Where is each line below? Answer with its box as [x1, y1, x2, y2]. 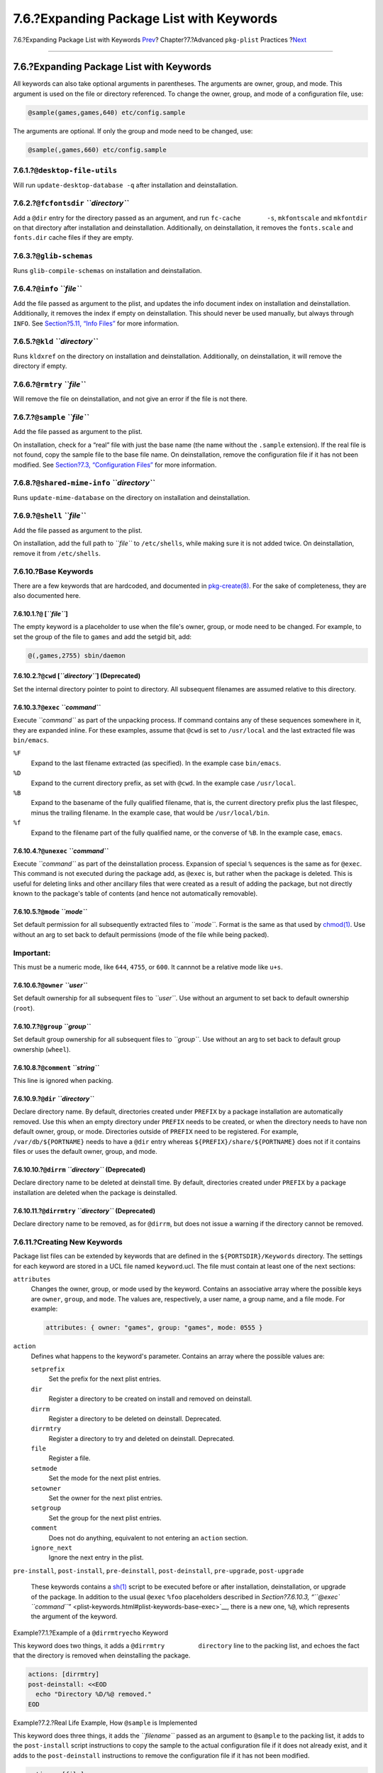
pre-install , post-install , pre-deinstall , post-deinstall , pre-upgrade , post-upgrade [13, 1566, 304, 1574]
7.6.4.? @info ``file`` [13, 284, 82, 294]
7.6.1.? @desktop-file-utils [13, 165, 117, 175]
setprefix [30, 1365, 65, 1373]
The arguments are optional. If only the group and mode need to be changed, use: [13, 126, 253, 135]
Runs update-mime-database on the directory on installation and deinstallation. [13, 493, 250, 501]
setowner [30, 1484, 62, 1492]
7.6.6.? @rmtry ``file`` [13, 379, 87, 389]
